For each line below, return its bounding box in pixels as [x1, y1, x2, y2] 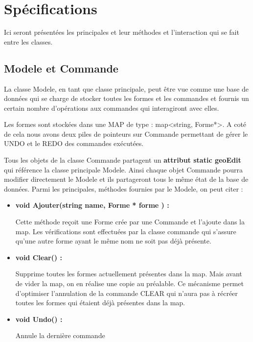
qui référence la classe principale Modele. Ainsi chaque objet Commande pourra [4, 164, 243, 174]
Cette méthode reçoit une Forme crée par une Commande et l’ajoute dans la [15, 217, 245, 227]
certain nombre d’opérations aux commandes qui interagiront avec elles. [4, 102, 219, 113]
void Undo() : [15, 314, 63, 324]
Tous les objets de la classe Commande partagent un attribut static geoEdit [4, 155, 241, 165]
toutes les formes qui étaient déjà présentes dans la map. [15, 297, 185, 308]
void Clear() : [15, 252, 62, 262]
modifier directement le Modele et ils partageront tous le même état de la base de [4, 174, 249, 184]
